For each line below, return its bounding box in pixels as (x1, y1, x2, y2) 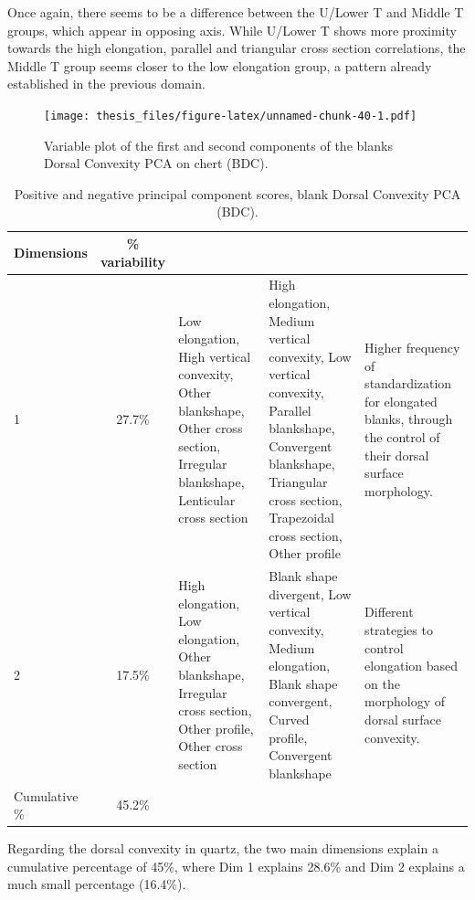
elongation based (364, 656, 459, 675)
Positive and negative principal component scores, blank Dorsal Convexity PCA (14, 184, 461, 203)
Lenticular (178, 490, 236, 509)
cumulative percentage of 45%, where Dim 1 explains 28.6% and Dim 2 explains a (7, 856, 465, 875)
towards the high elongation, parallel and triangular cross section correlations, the (7, 38, 466, 58)
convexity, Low (269, 346, 352, 365)
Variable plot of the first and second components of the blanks (44, 135, 393, 154)
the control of (364, 427, 440, 446)
